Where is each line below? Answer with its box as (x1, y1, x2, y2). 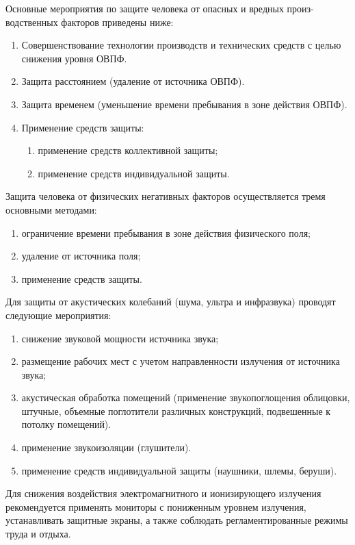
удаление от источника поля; (21, 249, 141, 263)
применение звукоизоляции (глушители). (21, 440, 192, 455)
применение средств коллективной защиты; (38, 143, 218, 157)
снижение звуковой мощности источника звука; (21, 331, 219, 345)
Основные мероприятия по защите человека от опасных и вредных (5, 1, 284, 15)
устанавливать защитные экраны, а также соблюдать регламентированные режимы (5, 513, 348, 527)
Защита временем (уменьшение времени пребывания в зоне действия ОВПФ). (21, 97, 347, 111)
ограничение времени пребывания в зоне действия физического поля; (21, 225, 311, 240)
